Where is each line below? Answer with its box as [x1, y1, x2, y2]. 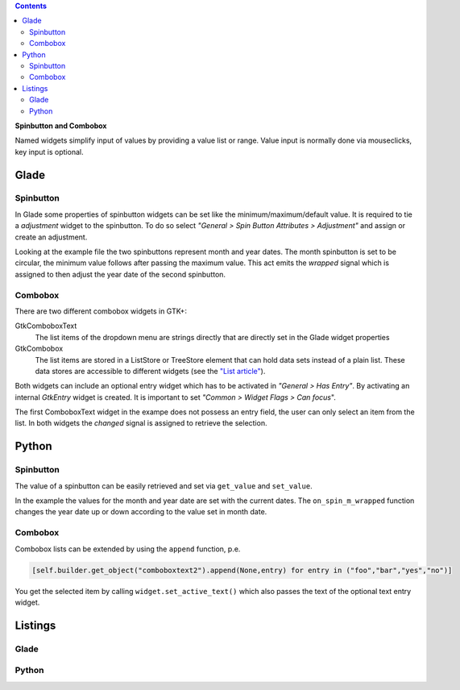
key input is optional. [15, 147, 84, 156]
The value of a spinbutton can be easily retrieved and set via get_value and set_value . [15, 480, 313, 491]
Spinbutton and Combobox [15, 121, 107, 131]
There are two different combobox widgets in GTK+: [15, 306, 188, 316]
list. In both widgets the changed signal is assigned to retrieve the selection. [15, 418, 267, 428]
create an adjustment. [15, 232, 88, 242]
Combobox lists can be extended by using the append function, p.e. [15, 544, 241, 554]
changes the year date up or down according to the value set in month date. [15, 507, 267, 517]
